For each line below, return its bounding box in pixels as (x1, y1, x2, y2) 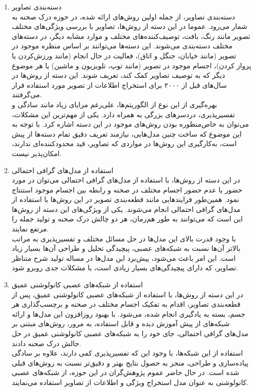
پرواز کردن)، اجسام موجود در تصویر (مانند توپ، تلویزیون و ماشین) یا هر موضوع (11, 60, 252, 70)
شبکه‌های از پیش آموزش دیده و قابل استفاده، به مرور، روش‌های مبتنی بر (11, 318, 230, 329)
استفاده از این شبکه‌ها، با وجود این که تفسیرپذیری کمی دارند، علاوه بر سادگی (11, 348, 243, 358)
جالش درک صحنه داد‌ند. (11, 338, 81, 348)
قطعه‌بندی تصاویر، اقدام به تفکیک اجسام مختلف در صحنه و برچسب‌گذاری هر (11, 299, 241, 309)
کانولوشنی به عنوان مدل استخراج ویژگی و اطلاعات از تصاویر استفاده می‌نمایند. (11, 377, 249, 387)
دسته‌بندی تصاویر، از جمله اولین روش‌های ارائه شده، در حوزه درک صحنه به (11, 11, 236, 21)
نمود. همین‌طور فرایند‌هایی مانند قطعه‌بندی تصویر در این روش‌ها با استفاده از (11, 194, 240, 204)
